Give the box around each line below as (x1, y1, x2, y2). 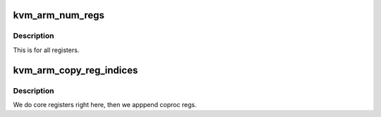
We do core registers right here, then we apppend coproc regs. (13, 100, 197, 109)
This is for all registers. (13, 46, 80, 54)
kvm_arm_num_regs (13, 9, 105, 21)
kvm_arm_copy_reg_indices (13, 64, 138, 76)
